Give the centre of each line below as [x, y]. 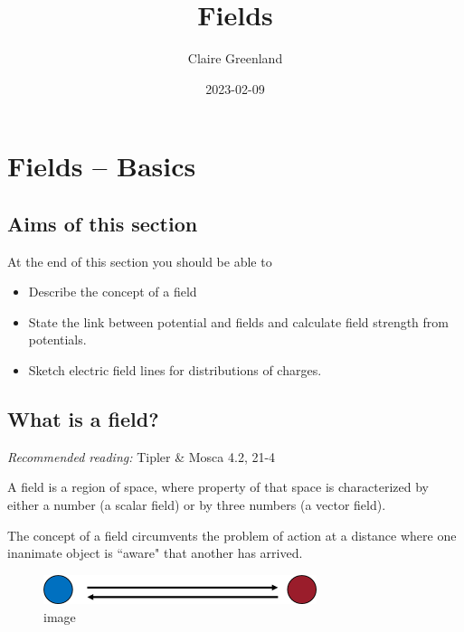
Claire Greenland [235, 58]
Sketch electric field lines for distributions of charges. [175, 370]
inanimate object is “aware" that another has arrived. [155, 553]
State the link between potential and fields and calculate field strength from [238, 321]
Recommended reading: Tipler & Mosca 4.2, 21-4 [142, 456]
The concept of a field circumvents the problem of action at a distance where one [232, 535]
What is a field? [83, 419]
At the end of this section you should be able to [140, 261]
